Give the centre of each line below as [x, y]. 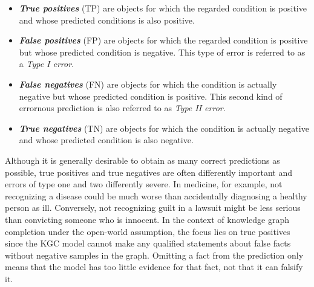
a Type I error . [47, 64]
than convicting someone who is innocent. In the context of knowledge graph [147, 219]
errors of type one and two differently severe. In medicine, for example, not [144, 184]
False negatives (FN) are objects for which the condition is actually [148, 84]
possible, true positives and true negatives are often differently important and [149, 172]
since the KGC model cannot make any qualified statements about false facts [148, 243]
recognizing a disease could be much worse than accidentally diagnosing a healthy [156, 195]
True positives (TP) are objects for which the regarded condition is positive [163, 8]
